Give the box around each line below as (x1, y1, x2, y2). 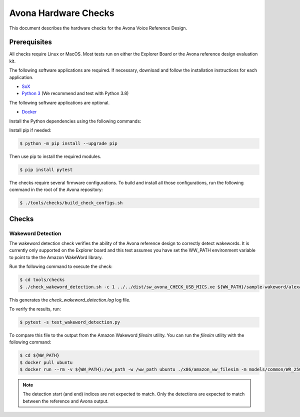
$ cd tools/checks (19, 277, 65, 282)
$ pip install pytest (19, 166, 73, 172)
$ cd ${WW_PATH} (19, 352, 60, 358)
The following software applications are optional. (9, 99, 110, 105)
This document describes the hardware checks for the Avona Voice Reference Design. (9, 25, 187, 31)
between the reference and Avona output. (22, 398, 109, 404)
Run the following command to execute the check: (9, 263, 112, 269)
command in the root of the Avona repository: (9, 186, 103, 192)
